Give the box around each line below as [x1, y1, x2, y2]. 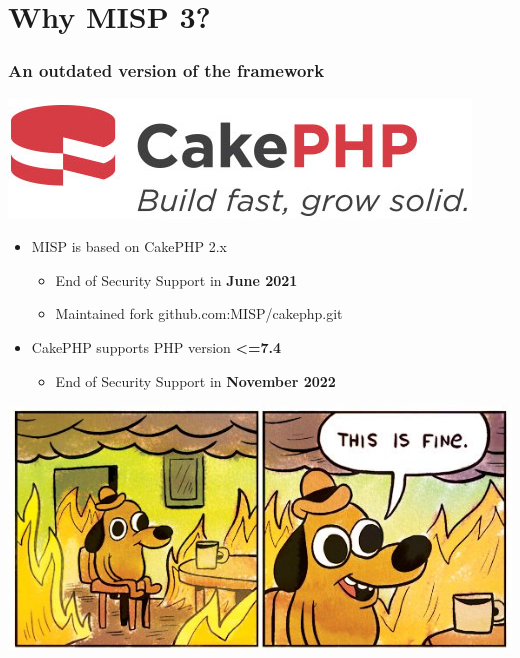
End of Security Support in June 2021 [55, 269, 298, 290]
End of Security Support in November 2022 [55, 370, 336, 391]
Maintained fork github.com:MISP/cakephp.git [55, 303, 343, 324]
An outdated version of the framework [8, 58, 325, 83]
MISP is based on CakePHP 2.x [31, 236, 227, 257]
